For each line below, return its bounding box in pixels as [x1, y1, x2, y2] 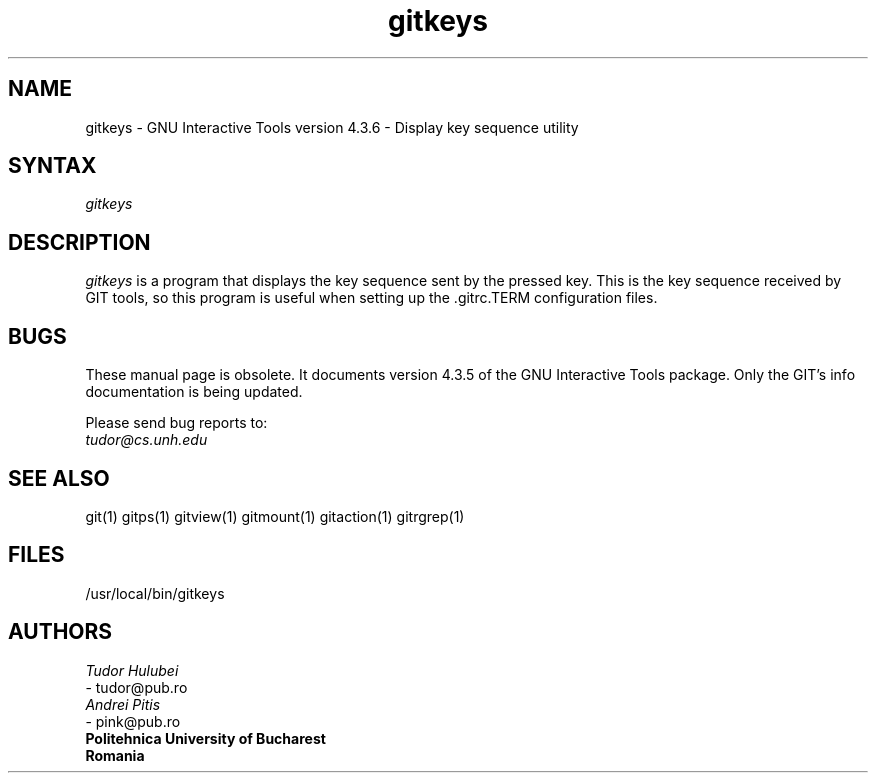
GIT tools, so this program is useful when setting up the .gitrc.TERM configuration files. [85, 289, 658, 307]
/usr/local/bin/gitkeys [85, 584, 225, 602]
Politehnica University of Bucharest [85, 729, 326, 747]
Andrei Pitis [85, 695, 161, 713]
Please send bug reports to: [85, 414, 268, 432]
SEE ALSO [8, 465, 110, 491]
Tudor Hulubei [85, 661, 179, 679]
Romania [85, 746, 145, 764]
